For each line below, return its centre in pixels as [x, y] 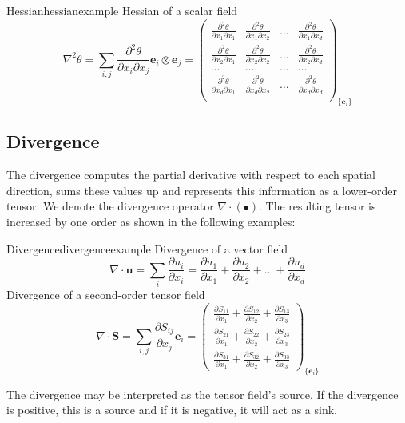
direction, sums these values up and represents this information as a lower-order [202, 190]
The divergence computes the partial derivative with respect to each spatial [191, 175]
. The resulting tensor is [317, 206]
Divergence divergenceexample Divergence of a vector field [147, 248]
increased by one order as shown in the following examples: [151, 221]
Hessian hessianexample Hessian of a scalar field [122, 10]
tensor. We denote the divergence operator [110, 206]
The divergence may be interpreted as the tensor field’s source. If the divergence [202, 394]
